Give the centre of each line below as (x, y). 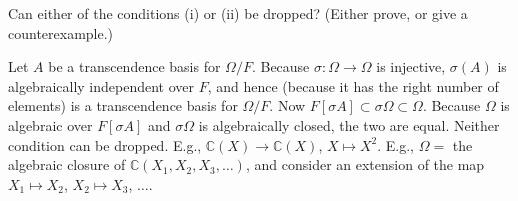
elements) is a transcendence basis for (123, 105)
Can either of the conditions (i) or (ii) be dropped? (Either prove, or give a (238, 13)
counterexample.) (61, 32)
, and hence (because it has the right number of (353, 85)
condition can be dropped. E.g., (105, 144)
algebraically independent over (101, 85)
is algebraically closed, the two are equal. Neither (349, 124)
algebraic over (50, 124)
